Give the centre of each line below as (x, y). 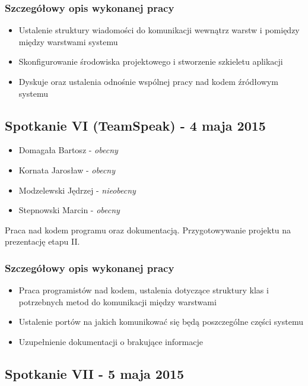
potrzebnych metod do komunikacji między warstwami (118, 301)
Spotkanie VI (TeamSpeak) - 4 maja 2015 (135, 125)
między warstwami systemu (68, 41)
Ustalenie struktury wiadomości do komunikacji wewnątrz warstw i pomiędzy (159, 30)
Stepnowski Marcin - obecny (69, 210)
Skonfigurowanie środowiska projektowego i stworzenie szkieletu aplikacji (151, 61)
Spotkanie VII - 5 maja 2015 (95, 373)
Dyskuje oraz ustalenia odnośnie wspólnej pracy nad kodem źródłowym (148, 81)
